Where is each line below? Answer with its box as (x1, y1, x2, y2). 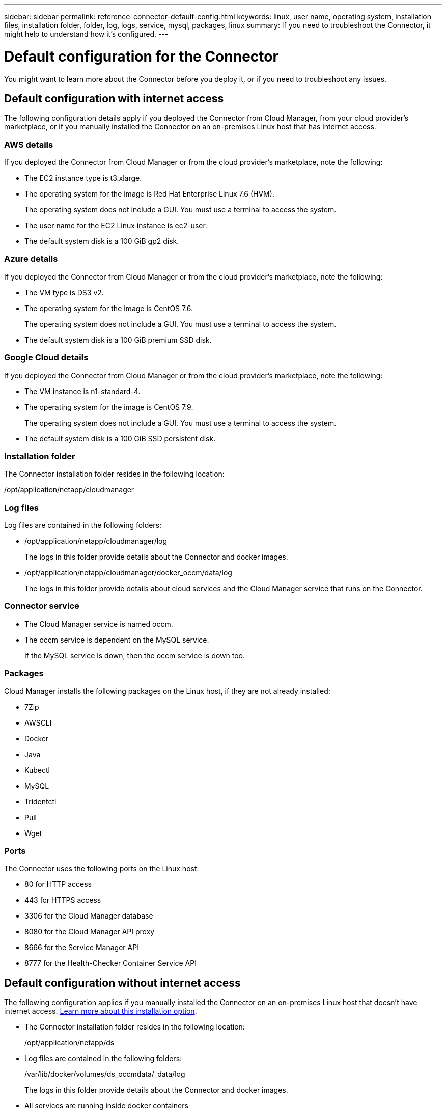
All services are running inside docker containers (24, 1101, 188, 1110)
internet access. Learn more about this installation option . (4, 1007, 197, 1016)
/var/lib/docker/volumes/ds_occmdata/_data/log (24, 1070, 185, 1079)
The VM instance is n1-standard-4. (24, 386, 141, 396)
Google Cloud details (4, 352, 89, 363)
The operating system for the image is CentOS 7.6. (24, 303, 193, 313)
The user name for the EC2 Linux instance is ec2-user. (24, 221, 207, 230)
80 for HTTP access (24, 880, 92, 889)
